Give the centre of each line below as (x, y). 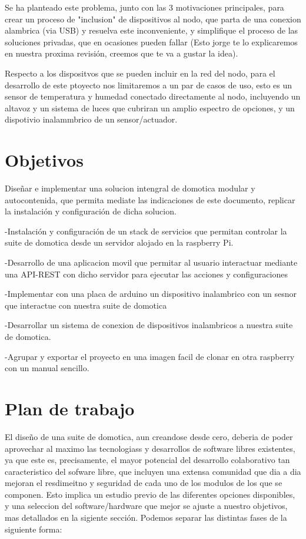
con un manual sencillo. (47, 368)
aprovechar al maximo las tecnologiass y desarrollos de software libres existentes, (150, 448)
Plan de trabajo (70, 408)
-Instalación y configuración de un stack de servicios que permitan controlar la (146, 231)
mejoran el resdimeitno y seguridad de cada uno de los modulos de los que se (144, 483)
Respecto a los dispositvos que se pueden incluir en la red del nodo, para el (140, 73)
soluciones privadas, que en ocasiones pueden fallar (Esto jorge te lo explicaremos (151, 42)
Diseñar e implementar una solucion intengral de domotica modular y (130, 188)
